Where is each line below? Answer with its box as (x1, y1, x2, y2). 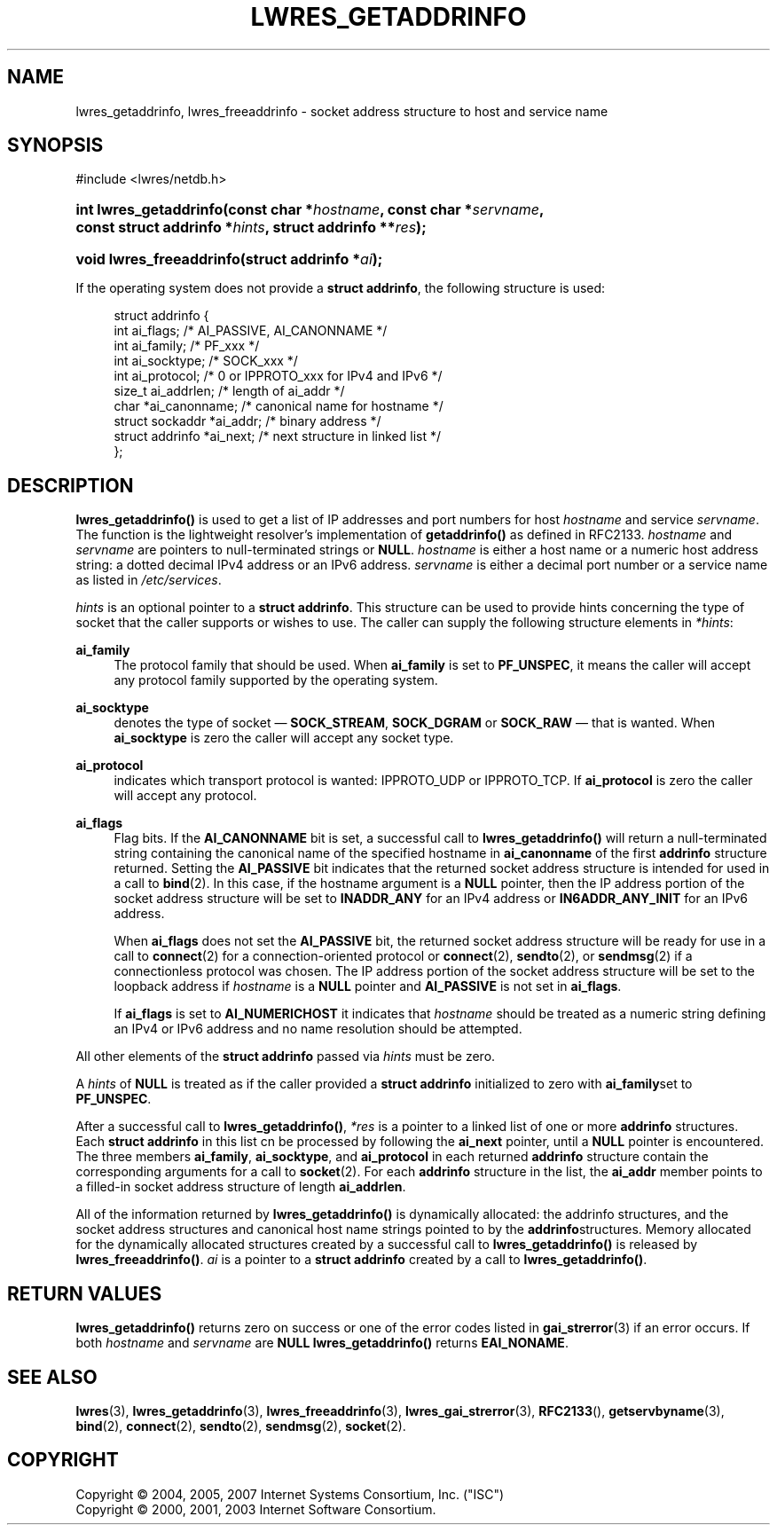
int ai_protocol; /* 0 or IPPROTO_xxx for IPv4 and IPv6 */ (114, 368, 443, 384)
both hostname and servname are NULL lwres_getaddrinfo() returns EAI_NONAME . (75, 1335, 569, 1351)
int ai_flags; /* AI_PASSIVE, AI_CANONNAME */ (114, 323, 388, 339)
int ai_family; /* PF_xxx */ (114, 338, 260, 354)
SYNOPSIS (7, 134, 104, 157)
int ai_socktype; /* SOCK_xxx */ (114, 353, 298, 369)
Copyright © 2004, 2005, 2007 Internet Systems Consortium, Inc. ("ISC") (75, 1486, 505, 1502)
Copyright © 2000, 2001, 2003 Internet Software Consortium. (75, 1501, 436, 1517)
